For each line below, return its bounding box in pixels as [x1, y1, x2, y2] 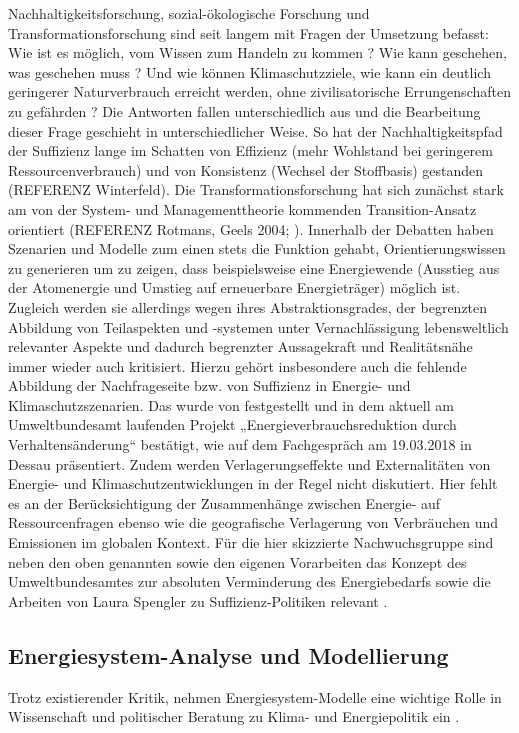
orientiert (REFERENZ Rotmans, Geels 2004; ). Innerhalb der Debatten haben [8, 218, 494, 239]
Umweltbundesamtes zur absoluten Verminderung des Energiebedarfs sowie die [8, 571, 491, 592]
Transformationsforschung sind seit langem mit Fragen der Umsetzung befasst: [8, 22, 489, 43]
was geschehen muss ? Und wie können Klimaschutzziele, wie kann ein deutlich [8, 61, 491, 82]
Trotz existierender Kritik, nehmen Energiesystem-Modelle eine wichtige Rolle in [8, 686, 502, 707]
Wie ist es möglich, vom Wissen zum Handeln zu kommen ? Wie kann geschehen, [8, 42, 507, 63]
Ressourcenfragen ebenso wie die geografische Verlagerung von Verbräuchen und [8, 512, 498, 533]
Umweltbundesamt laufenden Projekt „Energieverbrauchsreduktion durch [8, 414, 457, 435]
